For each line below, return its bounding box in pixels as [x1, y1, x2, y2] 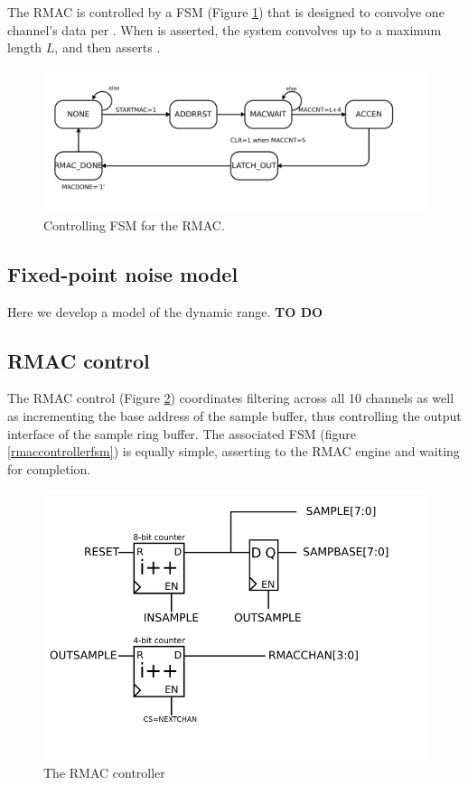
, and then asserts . [54, 38, 161, 57]
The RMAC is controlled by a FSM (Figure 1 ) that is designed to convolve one [7, 3, 445, 21]
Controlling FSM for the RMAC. [43, 215, 225, 234]
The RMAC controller [43, 763, 165, 782]
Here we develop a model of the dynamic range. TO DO [7, 302, 323, 321]
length [7, 38, 42, 57]
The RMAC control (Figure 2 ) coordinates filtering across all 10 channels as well [7, 388, 454, 407]
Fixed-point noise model [7, 259, 239, 287]
